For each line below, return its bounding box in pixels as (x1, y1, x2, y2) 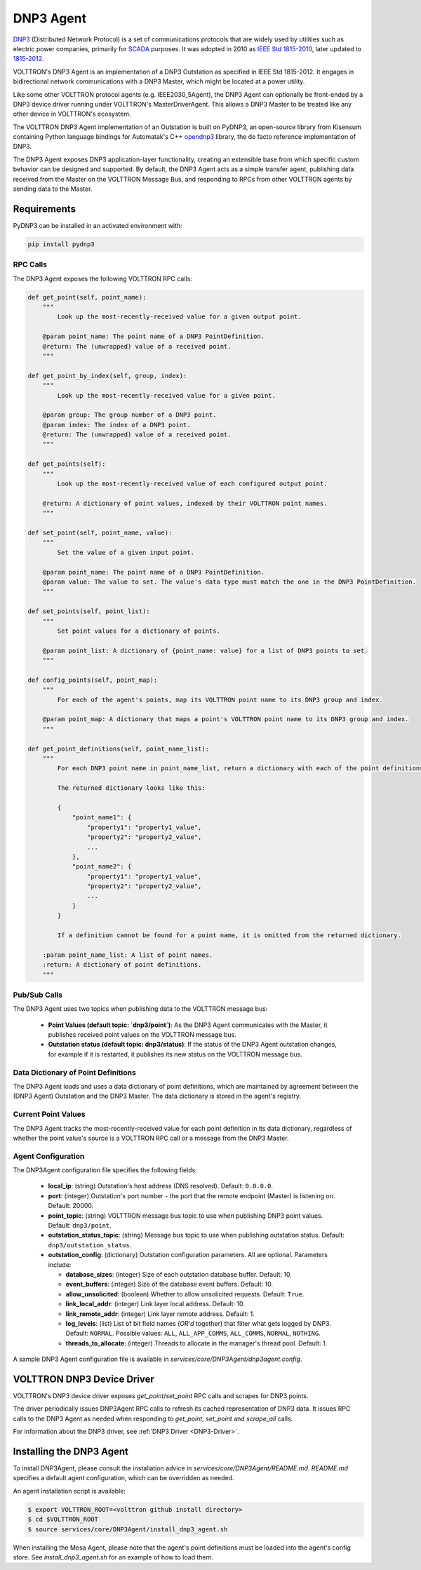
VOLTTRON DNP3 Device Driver (13, 1373, 154, 1385)
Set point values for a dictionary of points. (57, 626, 220, 635)
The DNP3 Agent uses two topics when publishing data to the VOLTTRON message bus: (13, 1005, 268, 1013)
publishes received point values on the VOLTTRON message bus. (48, 1031, 236, 1039)
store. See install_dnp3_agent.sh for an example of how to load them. (13, 1553, 213, 1562)
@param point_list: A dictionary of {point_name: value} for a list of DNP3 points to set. (42, 646, 368, 655)
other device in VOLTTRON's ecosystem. (13, 109, 131, 119)
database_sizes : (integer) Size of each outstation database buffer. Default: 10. (65, 1270, 293, 1278)
